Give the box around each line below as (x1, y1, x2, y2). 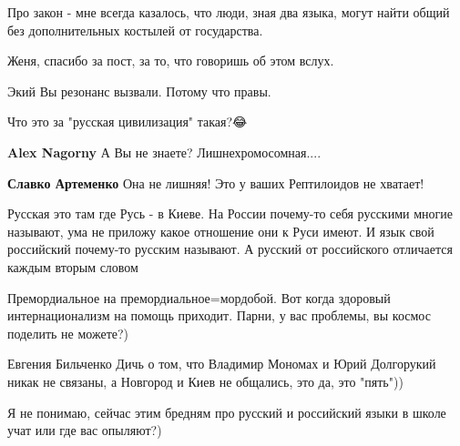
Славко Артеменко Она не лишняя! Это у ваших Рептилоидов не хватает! (7, 173, 424, 192)
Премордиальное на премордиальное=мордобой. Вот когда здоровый (7, 288, 391, 307)
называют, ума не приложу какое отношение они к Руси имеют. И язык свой (7, 221, 434, 240)
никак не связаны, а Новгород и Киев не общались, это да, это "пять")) (7, 371, 404, 390)
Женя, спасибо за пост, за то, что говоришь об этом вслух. (7, 51, 334, 70)
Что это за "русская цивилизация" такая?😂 (7, 112, 248, 131)
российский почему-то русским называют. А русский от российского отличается (7, 239, 453, 258)
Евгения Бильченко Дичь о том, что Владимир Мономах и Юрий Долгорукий (7, 354, 436, 373)
